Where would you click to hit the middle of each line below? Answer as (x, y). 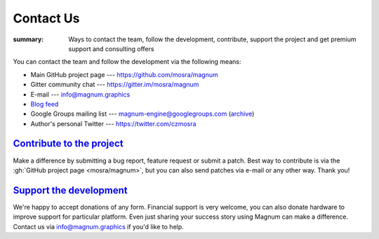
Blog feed (45, 104)
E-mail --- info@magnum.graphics (80, 94)
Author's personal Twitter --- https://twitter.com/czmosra (113, 123)
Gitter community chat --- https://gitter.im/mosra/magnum (115, 85)
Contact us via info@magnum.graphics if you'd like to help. (98, 226)
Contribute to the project (68, 144)
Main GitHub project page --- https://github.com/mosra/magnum (125, 74)
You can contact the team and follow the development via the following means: (127, 62)
